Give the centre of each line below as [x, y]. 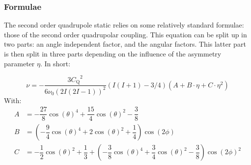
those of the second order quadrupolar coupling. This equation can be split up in [125, 34]
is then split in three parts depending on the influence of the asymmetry [113, 54]
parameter [19, 63]
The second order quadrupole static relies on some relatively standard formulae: [124, 25]
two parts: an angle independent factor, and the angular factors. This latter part [125, 44]
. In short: [55, 63]
